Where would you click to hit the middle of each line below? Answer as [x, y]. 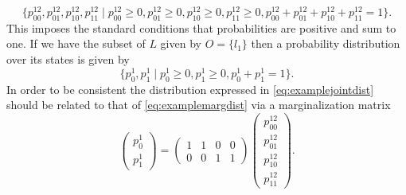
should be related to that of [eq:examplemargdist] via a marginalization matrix [199, 105]
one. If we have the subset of [76, 43]
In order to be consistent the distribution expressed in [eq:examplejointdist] [190, 89]
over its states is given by [68, 59]
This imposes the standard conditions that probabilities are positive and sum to [201, 27]
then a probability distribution [326, 43]
